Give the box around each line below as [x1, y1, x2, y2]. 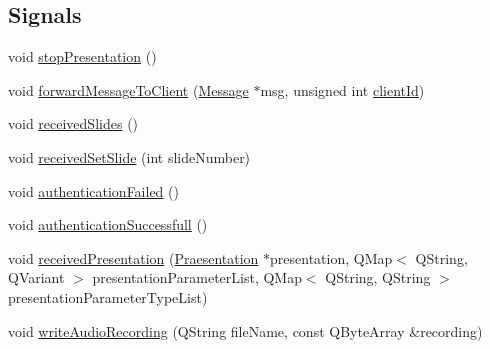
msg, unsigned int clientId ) [260, 79, 425, 100]
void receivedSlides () [8, 113, 139, 134]
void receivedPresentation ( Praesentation [8, 247, 259, 268]
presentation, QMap [270, 247, 393, 268]
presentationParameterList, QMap [92, 267, 302, 288]
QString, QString [325, 267, 431, 288]
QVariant [8, 267, 65, 288]
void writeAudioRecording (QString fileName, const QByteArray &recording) [8, 320, 483, 341]
